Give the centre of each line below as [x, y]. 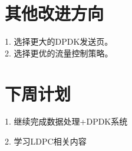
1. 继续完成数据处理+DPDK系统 [66, 121]
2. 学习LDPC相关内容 [46, 141]
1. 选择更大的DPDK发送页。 [59, 41]
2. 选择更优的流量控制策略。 [59, 53]
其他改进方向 [55, 13]
